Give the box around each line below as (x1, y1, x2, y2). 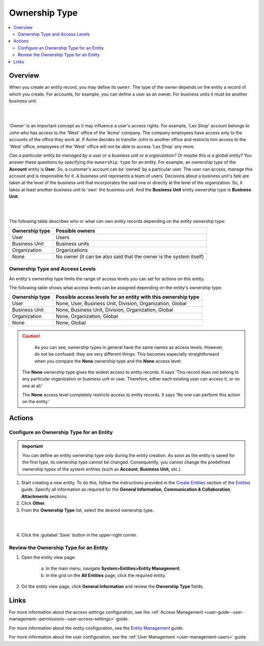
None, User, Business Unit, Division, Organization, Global (55, 300, 187, 307)
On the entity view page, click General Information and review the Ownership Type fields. (21, 583, 204, 590)
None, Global (55, 319, 86, 326)
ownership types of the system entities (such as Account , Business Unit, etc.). (22, 466, 182, 472)
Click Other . (21, 500, 46, 506)
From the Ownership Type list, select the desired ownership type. (21, 507, 154, 513)
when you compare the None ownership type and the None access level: (34, 358, 182, 364)
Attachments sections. (21, 493, 68, 499)
